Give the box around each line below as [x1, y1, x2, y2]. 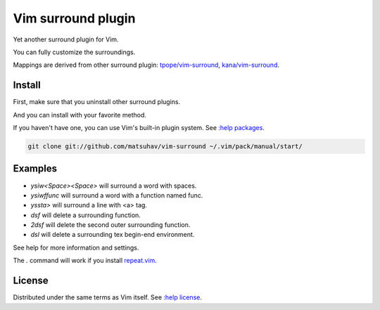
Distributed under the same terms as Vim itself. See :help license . [13, 293, 202, 302]
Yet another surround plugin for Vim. [13, 35, 119, 44]
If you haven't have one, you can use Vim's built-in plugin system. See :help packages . [13, 124, 265, 132]
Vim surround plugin [13, 11, 136, 26]
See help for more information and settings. [13, 243, 139, 252]
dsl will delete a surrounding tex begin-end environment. [30, 231, 195, 239]
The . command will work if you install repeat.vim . [13, 257, 158, 265]
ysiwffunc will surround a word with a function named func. [30, 190, 203, 200]
